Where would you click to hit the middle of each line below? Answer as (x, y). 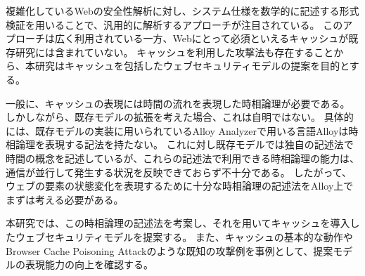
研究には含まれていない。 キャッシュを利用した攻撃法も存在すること (174, 52)
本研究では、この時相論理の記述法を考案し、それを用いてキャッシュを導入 (178, 223)
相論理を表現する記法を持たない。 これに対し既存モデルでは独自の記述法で (180, 144)
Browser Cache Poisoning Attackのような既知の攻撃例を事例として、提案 (169, 250)
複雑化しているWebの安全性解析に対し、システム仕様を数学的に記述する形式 (182, 11)
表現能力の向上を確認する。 (89, 264)
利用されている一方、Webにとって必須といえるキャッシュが (211, 38)
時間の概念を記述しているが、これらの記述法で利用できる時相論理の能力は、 (183, 158)
